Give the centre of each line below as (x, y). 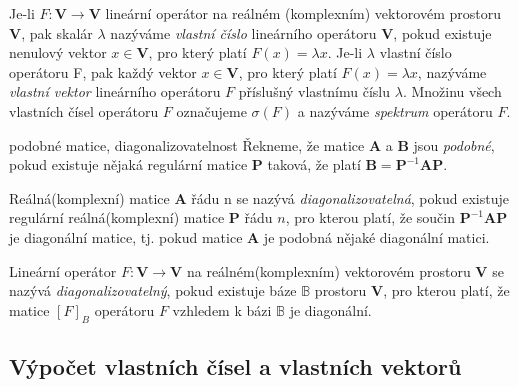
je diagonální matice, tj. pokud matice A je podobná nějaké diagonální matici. (249, 236)
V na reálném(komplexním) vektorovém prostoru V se (337, 270)
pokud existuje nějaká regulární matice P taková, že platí (185, 164)
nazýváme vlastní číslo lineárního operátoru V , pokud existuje (301, 32)
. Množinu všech (452, 91)
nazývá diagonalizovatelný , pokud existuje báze (153, 290)
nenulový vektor (58, 52)
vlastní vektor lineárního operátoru (115, 91)
